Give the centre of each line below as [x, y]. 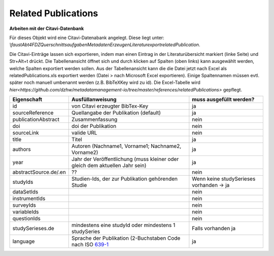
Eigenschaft [27, 100]
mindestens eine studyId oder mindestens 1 [123, 225]
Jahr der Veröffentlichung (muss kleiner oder [125, 159]
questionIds [26, 218]
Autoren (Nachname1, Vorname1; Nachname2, [126, 146]
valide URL [84, 133]
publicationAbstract [36, 119]
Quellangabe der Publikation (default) [116, 113]
